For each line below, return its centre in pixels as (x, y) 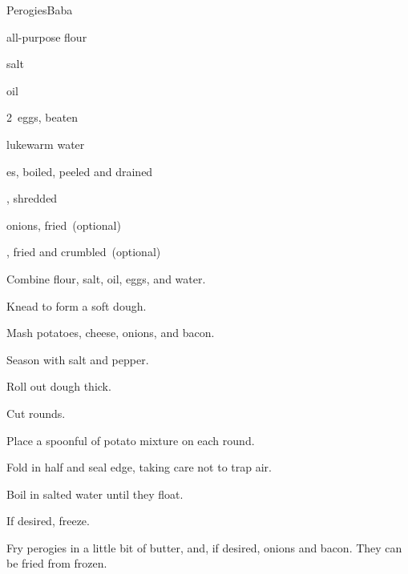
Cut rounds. (36, 413)
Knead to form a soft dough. (77, 305)
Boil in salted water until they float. (95, 494)
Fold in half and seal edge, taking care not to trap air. (139, 467)
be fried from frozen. (57, 563)
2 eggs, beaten (42, 117)
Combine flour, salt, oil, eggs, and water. (106, 278)
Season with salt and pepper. (78, 359)
